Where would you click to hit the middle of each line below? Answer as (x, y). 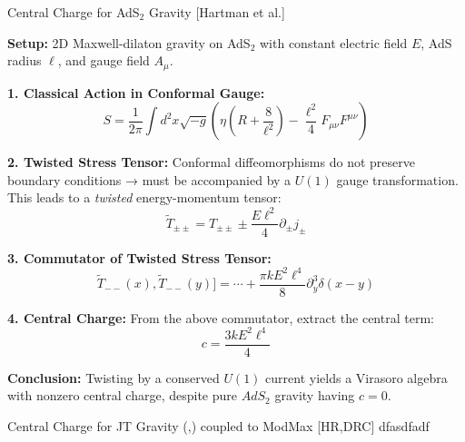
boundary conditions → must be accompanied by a (149, 179)
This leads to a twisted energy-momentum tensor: (144, 197)
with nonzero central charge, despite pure (123, 395)
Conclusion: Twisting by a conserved (114, 377)
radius (25, 60)
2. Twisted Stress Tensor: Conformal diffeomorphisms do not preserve (211, 162)
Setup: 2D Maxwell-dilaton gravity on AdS (129, 42)
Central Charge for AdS (74, 12)
